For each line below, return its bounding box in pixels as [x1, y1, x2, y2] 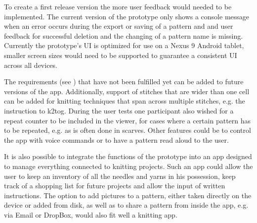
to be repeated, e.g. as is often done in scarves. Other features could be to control [4, 125, 251, 135]
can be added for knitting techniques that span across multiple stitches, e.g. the [4, 96, 245, 106]
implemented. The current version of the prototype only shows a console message [4, 11, 250, 21]
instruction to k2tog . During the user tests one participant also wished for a [4, 105, 234, 115]
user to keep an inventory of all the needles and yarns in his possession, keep [4, 170, 236, 181]
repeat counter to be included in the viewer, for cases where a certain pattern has [4, 115, 251, 125]
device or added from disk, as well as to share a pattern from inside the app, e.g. [4, 200, 249, 210]
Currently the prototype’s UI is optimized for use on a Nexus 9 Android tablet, [4, 40, 244, 51]
